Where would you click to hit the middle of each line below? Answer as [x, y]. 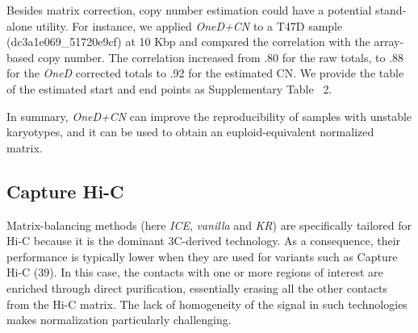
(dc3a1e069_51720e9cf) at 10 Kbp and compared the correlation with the [188, 42]
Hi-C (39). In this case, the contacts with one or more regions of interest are [195, 272]
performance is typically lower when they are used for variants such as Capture [202, 256]
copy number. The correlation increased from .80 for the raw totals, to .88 [221, 57]
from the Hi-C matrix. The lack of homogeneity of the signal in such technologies [207, 304]
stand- [391, 10]
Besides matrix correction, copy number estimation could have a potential [189, 10]
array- [389, 42]
